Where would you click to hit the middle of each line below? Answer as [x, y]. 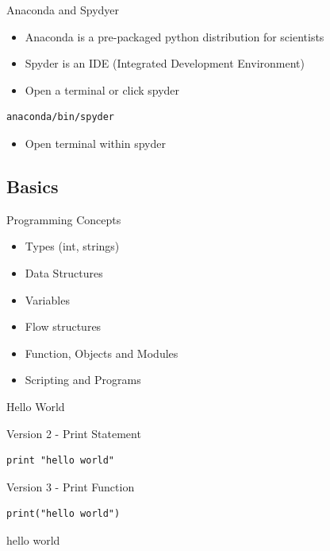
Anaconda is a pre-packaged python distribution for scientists [175, 36]
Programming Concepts [64, 219]
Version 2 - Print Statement [74, 433]
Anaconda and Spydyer [63, 10]
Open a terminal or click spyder [102, 89]
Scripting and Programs [83, 380]
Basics [33, 186]
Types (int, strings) [72, 246]
